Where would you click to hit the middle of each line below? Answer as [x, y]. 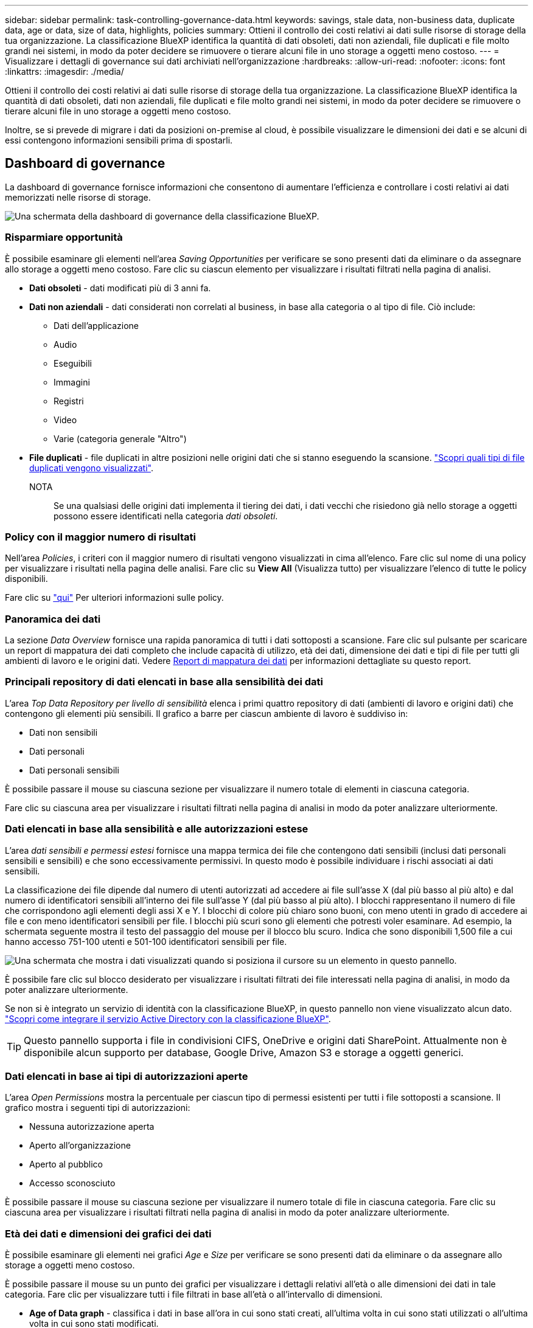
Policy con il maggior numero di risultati [100, 537]
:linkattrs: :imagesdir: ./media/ [64, 71]
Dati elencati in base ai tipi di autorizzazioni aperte [127, 1076]
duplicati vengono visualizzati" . [92, 468]
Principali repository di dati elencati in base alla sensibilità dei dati [164, 682]
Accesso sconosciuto [72, 1183]
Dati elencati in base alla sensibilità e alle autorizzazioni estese [157, 829]
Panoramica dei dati [53, 619]
